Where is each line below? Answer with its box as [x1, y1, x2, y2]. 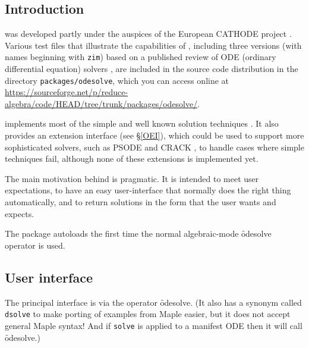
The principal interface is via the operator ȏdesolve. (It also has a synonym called [5, 296, 302, 308]
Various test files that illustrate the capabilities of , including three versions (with [5, 39, 302, 51]
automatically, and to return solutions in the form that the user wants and [5, 196, 276, 208]
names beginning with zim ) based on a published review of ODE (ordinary [5, 51, 276, 63]
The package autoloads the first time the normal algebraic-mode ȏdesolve [5, 227, 272, 240]
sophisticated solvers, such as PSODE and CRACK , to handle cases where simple [5, 140, 304, 153]
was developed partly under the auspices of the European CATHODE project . [5, 27, 292, 40]
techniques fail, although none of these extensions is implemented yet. [5, 152, 258, 165]
